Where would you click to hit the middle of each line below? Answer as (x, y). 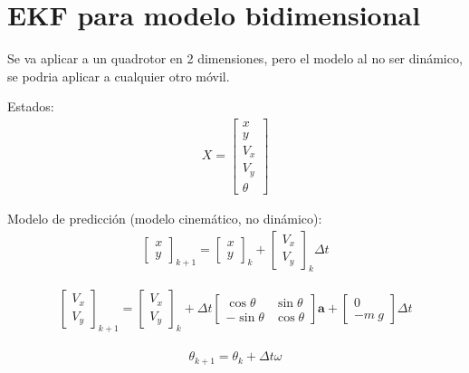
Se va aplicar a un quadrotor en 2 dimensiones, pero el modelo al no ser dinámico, (235, 58)
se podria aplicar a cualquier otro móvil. (119, 76)
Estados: (31, 106)
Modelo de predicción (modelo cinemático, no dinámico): (165, 218)
